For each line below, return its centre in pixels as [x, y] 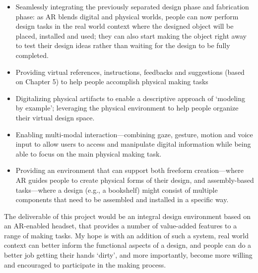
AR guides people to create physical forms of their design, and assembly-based [135, 180]
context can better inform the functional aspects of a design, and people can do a [128, 245]
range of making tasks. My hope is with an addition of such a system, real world [126, 235]
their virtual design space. [55, 117]
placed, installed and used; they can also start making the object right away [131, 35]
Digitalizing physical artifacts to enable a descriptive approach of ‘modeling [130, 98]
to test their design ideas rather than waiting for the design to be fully [123, 45]
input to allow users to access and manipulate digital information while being [133, 144]
